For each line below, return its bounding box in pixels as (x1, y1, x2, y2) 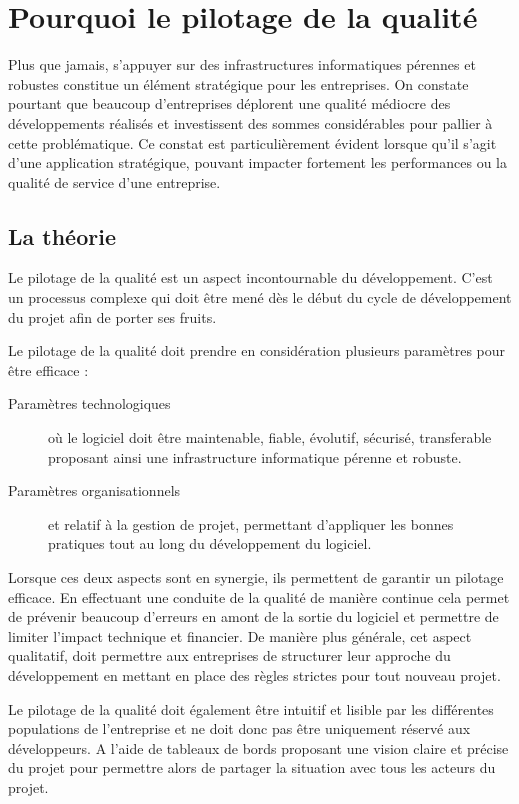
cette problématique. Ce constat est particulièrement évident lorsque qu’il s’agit (8, 132, 497, 153)
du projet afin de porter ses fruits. (8, 306, 217, 327)
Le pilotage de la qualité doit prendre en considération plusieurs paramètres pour (8, 340, 506, 361)
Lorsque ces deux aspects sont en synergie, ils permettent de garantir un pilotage (8, 567, 504, 588)
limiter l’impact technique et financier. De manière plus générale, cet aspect (8, 625, 472, 646)
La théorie (8, 220, 116, 251)
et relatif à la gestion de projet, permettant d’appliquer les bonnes (48, 513, 454, 534)
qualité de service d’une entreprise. (8, 171, 221, 192)
